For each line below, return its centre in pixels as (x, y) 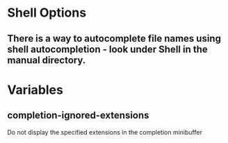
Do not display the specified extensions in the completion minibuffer (105, 132)
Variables (35, 90)
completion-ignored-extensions (78, 116)
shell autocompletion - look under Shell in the (108, 49)
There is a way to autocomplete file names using (114, 39)
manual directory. (47, 60)
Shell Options (47, 13)
